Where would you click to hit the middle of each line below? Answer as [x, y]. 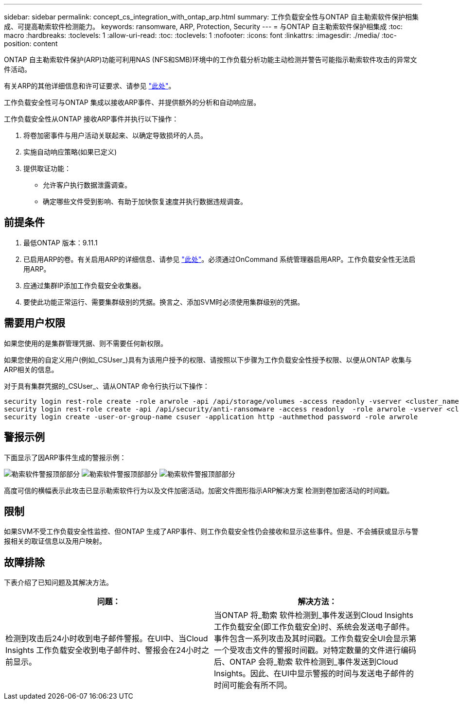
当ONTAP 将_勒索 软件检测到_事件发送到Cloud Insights [314, 615]
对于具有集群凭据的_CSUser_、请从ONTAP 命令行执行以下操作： [107, 386]
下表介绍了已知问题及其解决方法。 [58, 583]
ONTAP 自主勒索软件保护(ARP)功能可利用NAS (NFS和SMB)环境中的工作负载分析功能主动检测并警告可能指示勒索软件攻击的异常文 [211, 60]
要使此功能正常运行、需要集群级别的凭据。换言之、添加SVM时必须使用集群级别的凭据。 [164, 302]
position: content [31, 43]
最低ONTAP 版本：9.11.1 [61, 242]
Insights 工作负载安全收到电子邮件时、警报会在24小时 [104, 650]
